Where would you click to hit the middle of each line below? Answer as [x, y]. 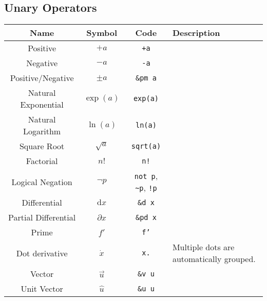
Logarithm [42, 131]
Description [196, 33]
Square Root [42, 146]
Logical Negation [42, 182]
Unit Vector [42, 289]
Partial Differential [42, 217]
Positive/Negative [42, 78]
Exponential [42, 105]
